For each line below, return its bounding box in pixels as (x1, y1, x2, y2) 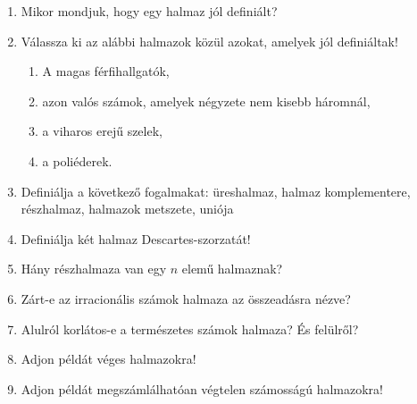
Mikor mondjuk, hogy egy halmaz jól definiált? (21, 2, 278, 20)
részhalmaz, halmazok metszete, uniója (21, 199, 234, 218)
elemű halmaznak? (181, 259, 283, 278)
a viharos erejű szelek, (42, 122, 163, 140)
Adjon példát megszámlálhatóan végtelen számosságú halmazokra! (21, 379, 383, 398)
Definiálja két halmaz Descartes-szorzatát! (21, 229, 251, 248)
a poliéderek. (42, 151, 113, 170)
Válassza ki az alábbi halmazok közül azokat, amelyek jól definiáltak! (21, 31, 398, 50)
